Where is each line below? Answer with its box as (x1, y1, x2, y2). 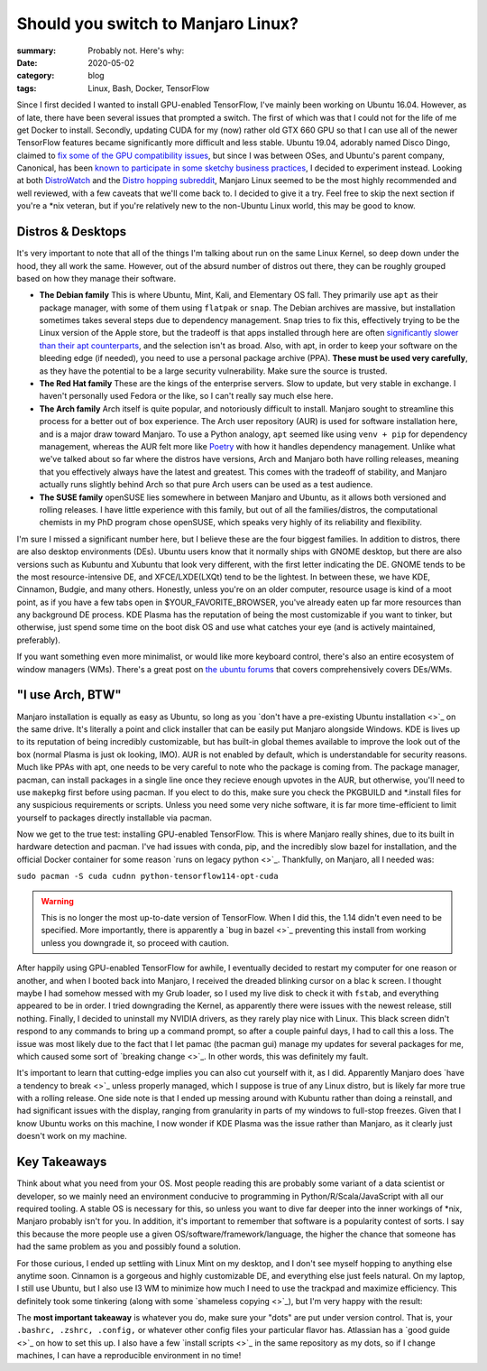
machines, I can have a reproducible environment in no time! (16, 1350, 242, 1361)
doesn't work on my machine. (16, 1131, 127, 1142)
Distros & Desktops (16, 224, 127, 239)
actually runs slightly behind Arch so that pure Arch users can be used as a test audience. (39, 479, 373, 490)
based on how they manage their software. (16, 273, 176, 283)
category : (16, 70, 55, 81)
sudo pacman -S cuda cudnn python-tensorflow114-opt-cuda (16, 871, 279, 882)
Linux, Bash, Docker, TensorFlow (87, 82, 210, 94)
